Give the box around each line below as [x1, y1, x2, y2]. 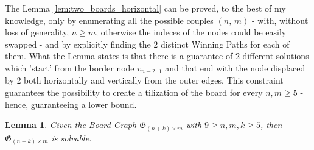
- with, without [251, 13, 309, 26]
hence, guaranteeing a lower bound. [5, 98, 137, 110]
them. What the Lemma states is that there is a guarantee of [5, 49, 233, 62]
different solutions [242, 49, 309, 62]
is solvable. [51, 131, 92, 144]
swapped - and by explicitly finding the [5, 37, 151, 50]
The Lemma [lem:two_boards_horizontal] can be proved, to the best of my [5, 2, 286, 14]
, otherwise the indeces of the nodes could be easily [96, 26, 287, 38]
